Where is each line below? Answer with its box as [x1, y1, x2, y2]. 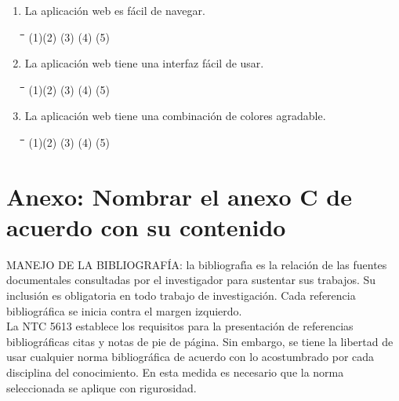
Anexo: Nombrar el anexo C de [6, 180, 352, 212]
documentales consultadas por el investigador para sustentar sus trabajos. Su [6, 272, 376, 288]
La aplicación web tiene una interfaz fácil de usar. [24, 55, 264, 71]
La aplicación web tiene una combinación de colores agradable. [24, 108, 326, 124]
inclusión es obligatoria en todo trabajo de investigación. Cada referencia [6, 287, 356, 304]
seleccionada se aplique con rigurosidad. [6, 379, 197, 396]
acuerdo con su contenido [6, 210, 286, 242]
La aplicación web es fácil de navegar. [24, 2, 205, 18]
